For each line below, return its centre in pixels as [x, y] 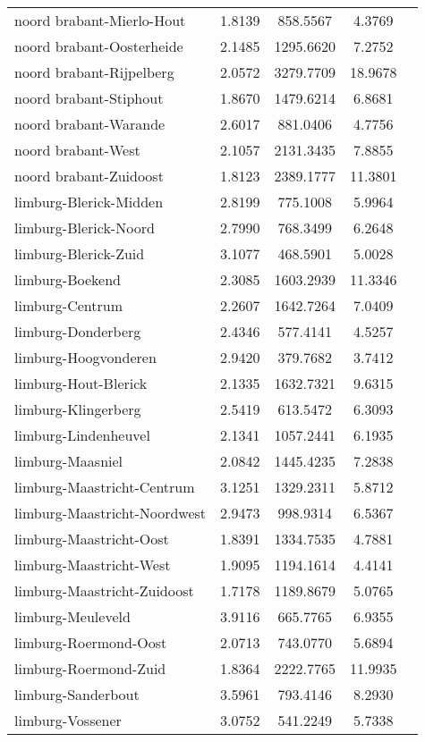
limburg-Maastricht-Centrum [105, 487]
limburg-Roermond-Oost [91, 642]
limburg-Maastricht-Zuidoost [104, 590]
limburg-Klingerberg [78, 409]
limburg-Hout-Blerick [81, 383]
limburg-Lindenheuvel [82, 435]
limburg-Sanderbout [77, 694]
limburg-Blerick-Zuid [80, 253]
